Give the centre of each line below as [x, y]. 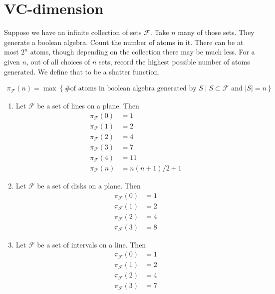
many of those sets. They [216, 32]
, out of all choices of [58, 61]
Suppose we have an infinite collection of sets [73, 32]
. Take [159, 32]
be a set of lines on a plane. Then [88, 106]
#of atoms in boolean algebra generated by [131, 89]
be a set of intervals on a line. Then [92, 244]
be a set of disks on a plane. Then [89, 185]
